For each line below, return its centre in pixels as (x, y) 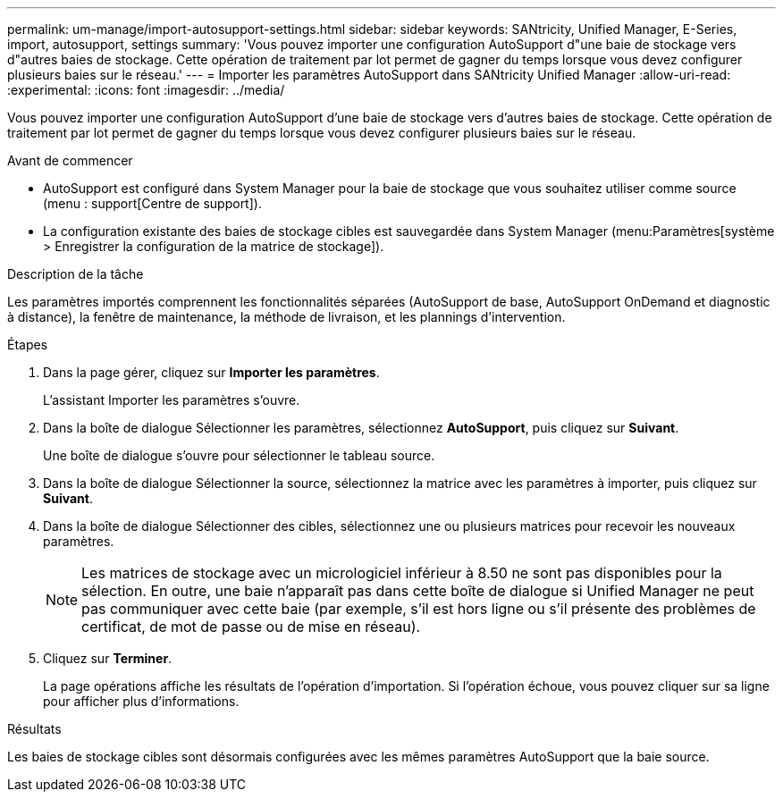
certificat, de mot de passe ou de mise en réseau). (251, 627)
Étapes (28, 345)
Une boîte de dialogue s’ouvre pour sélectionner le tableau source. (239, 455)
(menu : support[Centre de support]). (152, 203)
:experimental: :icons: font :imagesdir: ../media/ (146, 90)
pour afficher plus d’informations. (141, 701)
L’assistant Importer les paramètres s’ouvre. (172, 400)
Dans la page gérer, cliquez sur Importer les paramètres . (211, 372)
